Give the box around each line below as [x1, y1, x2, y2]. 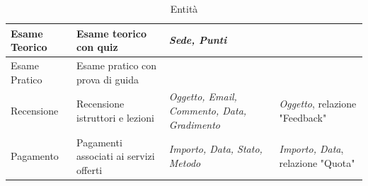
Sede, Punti [168, 33, 227, 47]
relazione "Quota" [279, 155, 355, 170]
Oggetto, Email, [168, 89, 237, 104]
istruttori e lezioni [76, 110, 154, 124]
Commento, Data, [168, 103, 247, 118]
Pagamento [11, 149, 59, 163]
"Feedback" [279, 110, 327, 124]
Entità [170, 1, 198, 16]
